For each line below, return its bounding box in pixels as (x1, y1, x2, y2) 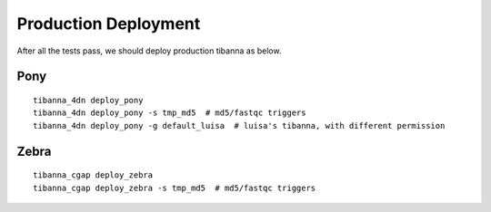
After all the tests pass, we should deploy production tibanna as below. (16, 45, 282, 56)
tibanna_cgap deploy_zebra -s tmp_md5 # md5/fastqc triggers (33, 182, 316, 193)
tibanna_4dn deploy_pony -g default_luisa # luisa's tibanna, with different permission (33, 120, 446, 130)
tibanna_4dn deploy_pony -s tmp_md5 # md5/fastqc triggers (33, 108, 306, 118)
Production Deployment (16, 14, 201, 34)
